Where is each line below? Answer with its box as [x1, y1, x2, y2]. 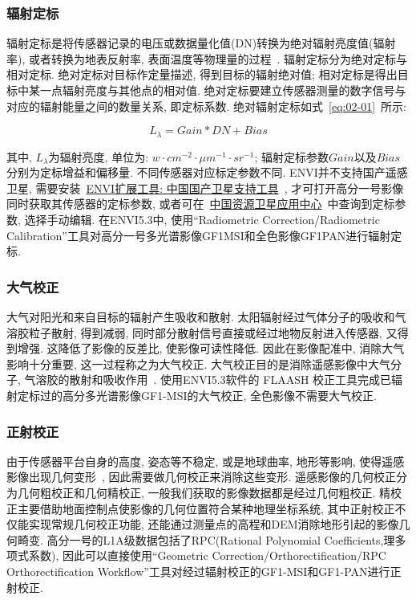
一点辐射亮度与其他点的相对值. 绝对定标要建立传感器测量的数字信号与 [39, 82, 406, 98]
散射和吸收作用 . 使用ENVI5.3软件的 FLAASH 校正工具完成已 [69, 371, 392, 388]
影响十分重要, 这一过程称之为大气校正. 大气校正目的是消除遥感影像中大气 [6, 355, 391, 372]
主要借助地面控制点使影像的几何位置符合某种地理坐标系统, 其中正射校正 [17, 500, 395, 516]
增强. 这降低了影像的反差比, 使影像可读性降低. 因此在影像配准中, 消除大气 [17, 340, 405, 357]
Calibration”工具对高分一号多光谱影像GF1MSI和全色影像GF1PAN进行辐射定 [6, 227, 402, 243]
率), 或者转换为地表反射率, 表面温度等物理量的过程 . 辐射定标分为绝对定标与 [6, 50, 408, 67]
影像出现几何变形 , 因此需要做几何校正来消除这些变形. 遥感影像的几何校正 [6, 468, 397, 485]
